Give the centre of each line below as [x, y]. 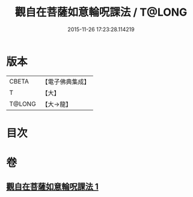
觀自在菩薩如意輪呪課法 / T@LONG [101, 12]
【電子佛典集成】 [66, 82]
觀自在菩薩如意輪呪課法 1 [53, 187]
